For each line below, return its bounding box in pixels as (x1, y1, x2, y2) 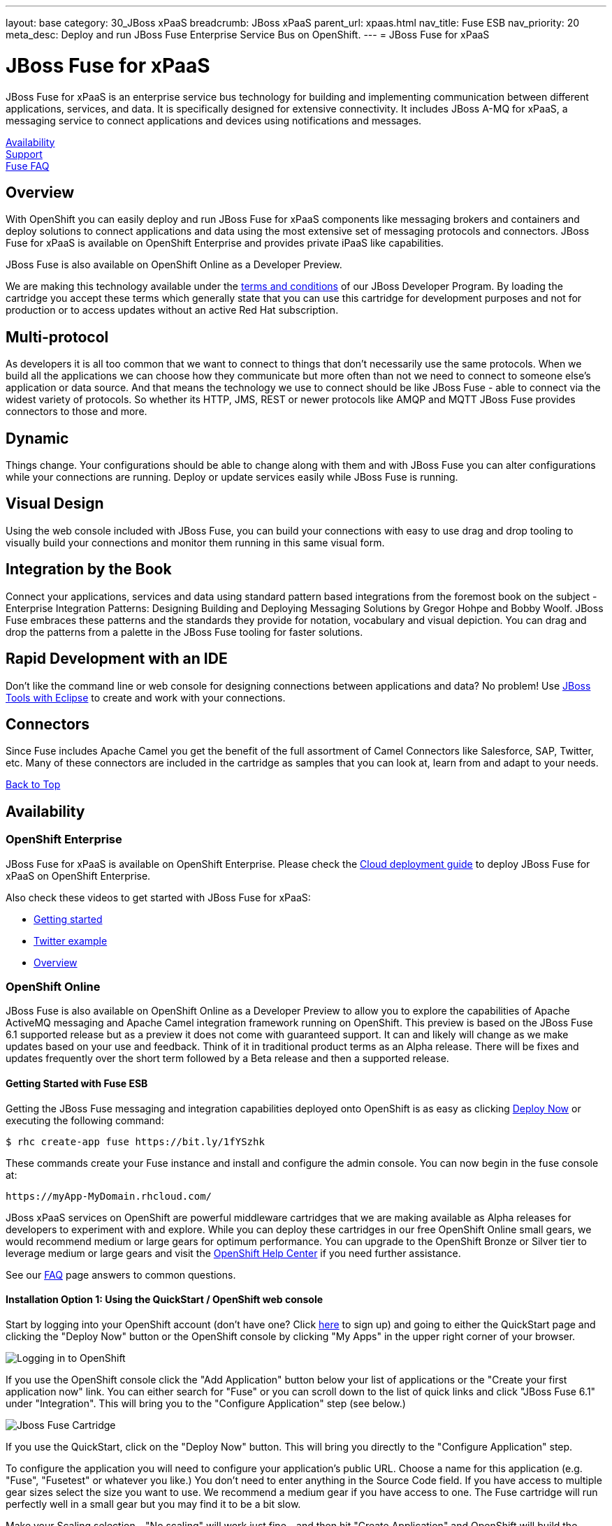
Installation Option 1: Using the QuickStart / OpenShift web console (6, 1293, 323, 1306)
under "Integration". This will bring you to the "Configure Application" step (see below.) (6, 1397, 406, 1409)
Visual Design (6, 495, 104, 513)
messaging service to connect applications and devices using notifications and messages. (6, 114, 422, 126)
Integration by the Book (6, 560, 172, 579)
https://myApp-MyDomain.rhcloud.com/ (6, 1190, 212, 1202)
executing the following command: (6, 1114, 164, 1126)
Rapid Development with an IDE (6, 650, 228, 668)
